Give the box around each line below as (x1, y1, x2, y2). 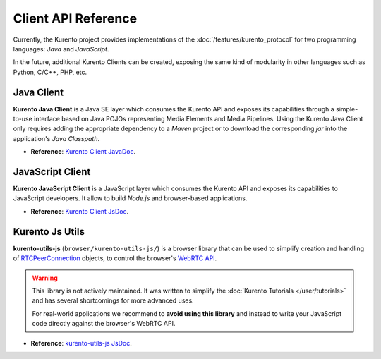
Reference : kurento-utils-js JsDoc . (30, 339, 132, 347)
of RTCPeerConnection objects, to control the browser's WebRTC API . (13, 254, 217, 262)
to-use (13, 115, 33, 123)
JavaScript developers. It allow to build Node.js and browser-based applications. (13, 194, 248, 202)
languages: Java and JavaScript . (13, 44, 109, 53)
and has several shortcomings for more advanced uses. (32, 296, 194, 305)
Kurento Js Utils (13, 226, 85, 238)
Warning (32, 274, 58, 282)
